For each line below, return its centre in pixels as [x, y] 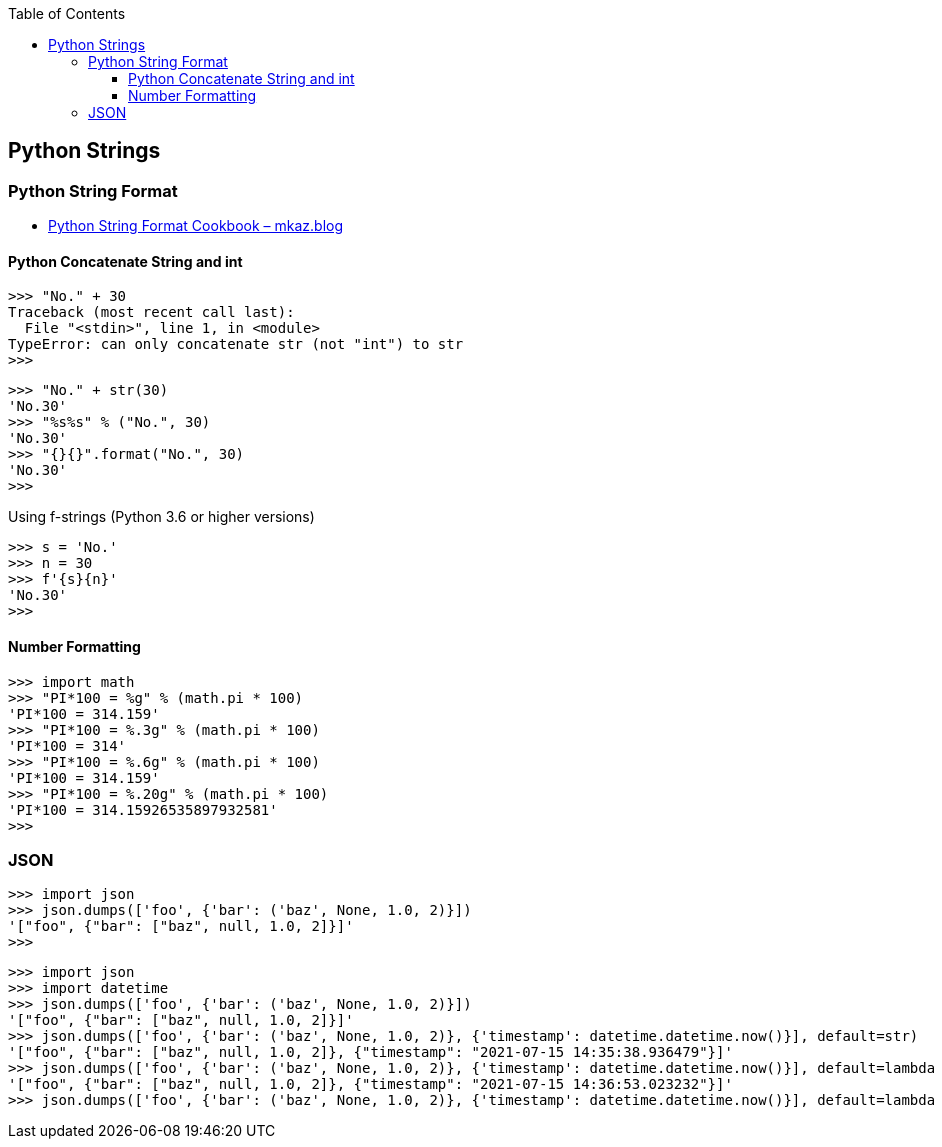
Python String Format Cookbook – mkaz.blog [196, 226]
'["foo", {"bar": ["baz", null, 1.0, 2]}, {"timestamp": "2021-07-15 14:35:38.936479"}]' [370, 1052]
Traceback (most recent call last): [151, 312]
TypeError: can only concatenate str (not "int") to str [236, 344]
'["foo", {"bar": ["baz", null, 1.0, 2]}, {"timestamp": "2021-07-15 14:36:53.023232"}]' [370, 1084]
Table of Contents [67, 13]
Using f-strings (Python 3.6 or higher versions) [161, 517]
